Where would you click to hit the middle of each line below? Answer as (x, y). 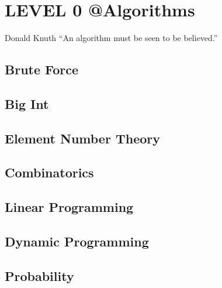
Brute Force (42, 69)
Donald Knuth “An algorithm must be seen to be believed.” (111, 38)
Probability (39, 275)
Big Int (27, 103)
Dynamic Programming (77, 241)
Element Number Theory (82, 138)
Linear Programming (69, 207)
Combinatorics (49, 172)
